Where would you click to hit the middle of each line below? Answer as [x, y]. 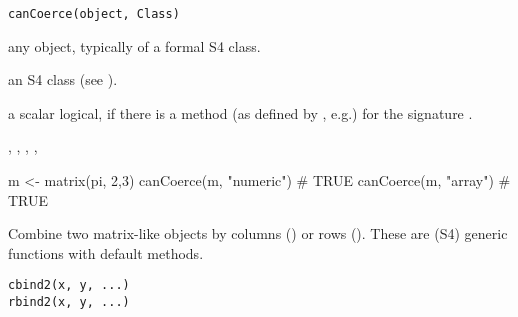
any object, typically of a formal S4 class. [134, 45]
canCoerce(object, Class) [94, 14]
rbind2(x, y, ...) [69, 302]
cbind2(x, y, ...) [69, 285]
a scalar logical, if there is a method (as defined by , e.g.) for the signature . [240, 112]
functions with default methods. [106, 252]
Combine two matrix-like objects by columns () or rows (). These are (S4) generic [258, 233]
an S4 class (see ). [63, 79]
